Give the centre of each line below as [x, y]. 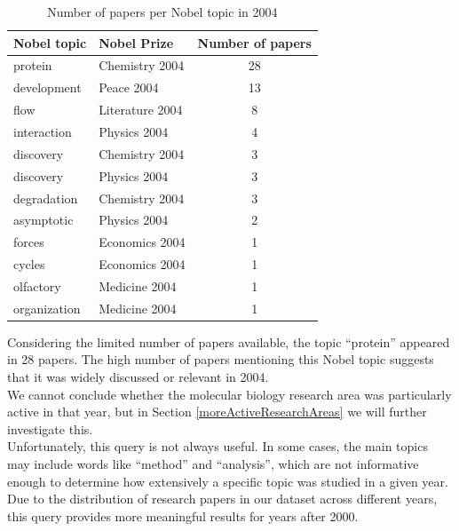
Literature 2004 [141, 110]
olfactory [37, 285]
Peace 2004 [129, 87]
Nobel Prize [136, 42]
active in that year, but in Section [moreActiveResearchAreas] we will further [217, 412]
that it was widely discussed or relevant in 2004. [138, 376]
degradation [46, 198]
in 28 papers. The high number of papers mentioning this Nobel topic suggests [221, 359]
